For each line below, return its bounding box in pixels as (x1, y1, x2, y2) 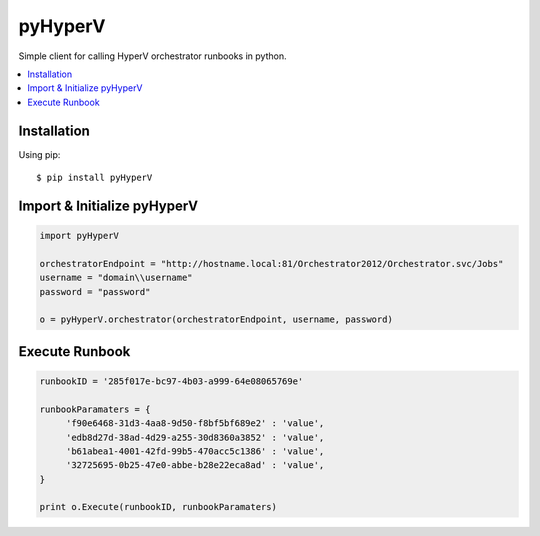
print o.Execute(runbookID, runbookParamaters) (39, 501, 277, 513)
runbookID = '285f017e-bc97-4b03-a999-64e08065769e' (39, 375, 304, 387)
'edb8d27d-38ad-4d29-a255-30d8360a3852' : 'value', (65, 431, 325, 443)
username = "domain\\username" (39, 272, 194, 284)
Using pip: (18, 148, 61, 160)
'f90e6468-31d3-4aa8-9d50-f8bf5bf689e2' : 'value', (65, 418, 325, 429)
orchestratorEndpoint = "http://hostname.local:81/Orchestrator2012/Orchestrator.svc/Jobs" (39, 258, 504, 269)
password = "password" (39, 286, 151, 297)
